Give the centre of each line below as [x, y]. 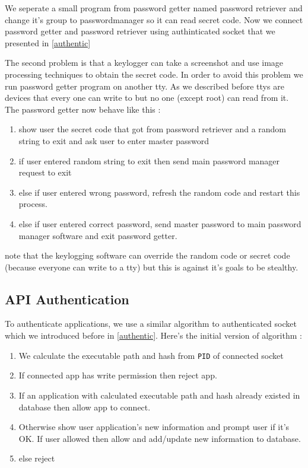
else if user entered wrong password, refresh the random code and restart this [159, 192]
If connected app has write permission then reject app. [118, 375]
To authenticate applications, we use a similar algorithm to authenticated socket [151, 324]
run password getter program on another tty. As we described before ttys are [145, 86]
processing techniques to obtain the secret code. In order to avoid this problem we [154, 74]
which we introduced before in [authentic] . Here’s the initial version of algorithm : [153, 335]
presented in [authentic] [48, 42]
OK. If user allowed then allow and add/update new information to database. [160, 438]
